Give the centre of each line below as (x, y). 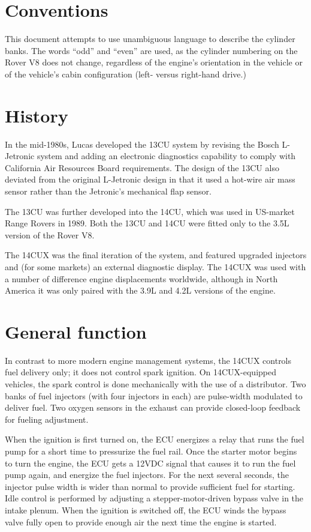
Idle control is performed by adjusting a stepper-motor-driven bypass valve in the (154, 498)
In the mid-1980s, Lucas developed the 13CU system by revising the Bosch (142, 144)
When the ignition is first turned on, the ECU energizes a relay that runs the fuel (155, 439)
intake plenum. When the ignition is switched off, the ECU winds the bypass (146, 510)
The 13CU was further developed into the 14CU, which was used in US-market (150, 211)
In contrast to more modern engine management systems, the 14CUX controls (148, 360)
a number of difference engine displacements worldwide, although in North (141, 278)
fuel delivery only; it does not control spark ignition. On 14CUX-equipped (141, 372)
